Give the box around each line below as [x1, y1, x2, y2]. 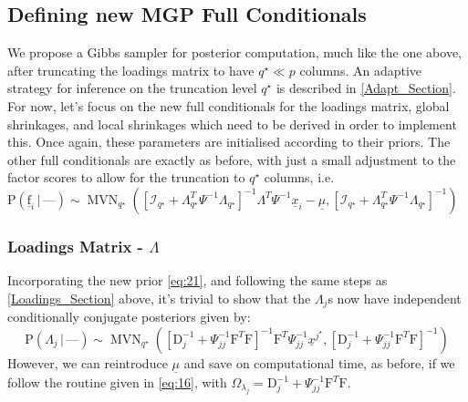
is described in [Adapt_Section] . [276, 78, 456, 98]
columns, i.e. [264, 168, 335, 187]
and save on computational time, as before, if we [183, 353, 455, 372]
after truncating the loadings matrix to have [7, 60, 255, 79]
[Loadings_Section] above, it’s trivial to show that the [7, 288, 311, 307]
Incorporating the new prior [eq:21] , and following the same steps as [7, 271, 388, 290]
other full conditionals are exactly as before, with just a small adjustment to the [7, 149, 456, 169]
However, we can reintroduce [7, 353, 168, 372]
